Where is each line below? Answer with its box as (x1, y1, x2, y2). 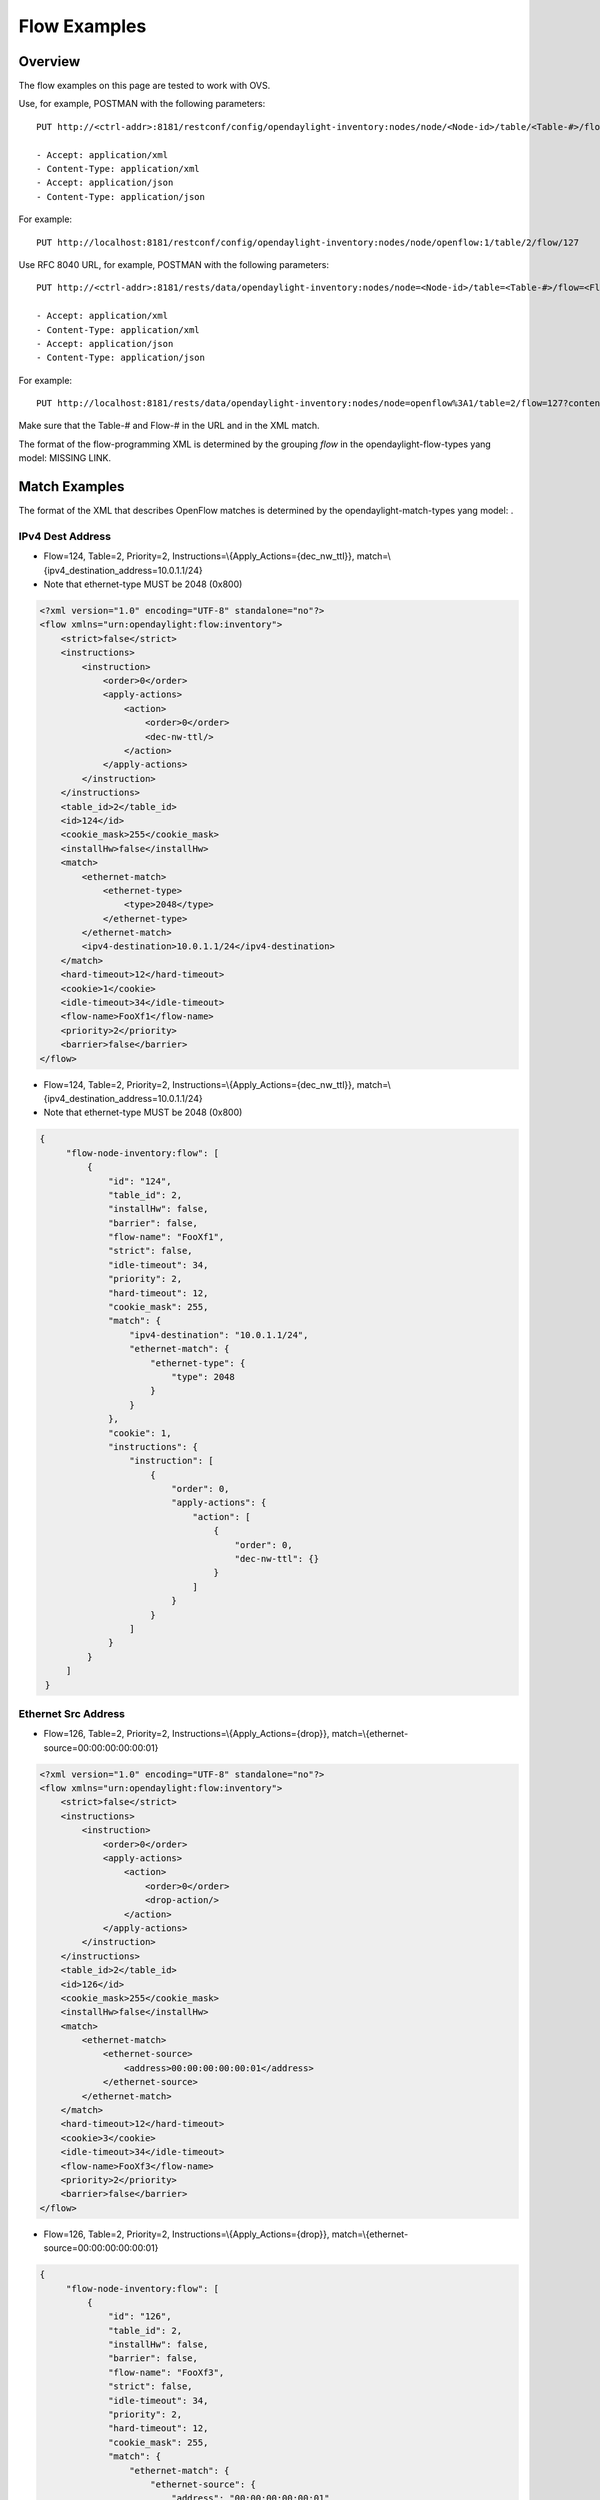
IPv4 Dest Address (18, 529, 112, 543)
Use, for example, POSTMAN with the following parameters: (18, 98, 266, 110)
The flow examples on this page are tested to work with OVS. (18, 80, 271, 92)
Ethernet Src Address (18, 1706, 125, 1720)
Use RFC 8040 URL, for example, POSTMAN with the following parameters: (18, 258, 330, 270)
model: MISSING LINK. (18, 452, 112, 464)
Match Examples (18, 478, 125, 495)
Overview (18, 53, 81, 70)
